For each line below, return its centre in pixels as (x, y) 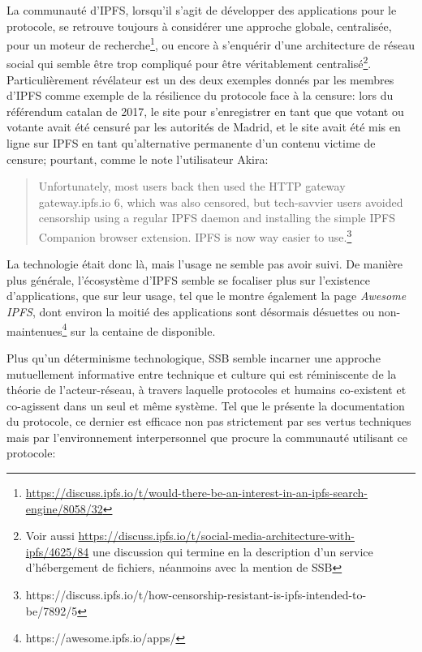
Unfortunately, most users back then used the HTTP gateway (192, 186)
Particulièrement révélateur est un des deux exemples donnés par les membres (200, 79)
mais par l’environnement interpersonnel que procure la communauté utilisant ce (207, 437)
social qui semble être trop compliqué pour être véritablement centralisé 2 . (189, 62)
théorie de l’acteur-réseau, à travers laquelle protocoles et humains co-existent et (207, 390)
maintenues (34, 330)
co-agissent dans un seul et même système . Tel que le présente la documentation (206, 405)
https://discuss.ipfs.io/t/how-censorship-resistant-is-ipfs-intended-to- (196, 595)
